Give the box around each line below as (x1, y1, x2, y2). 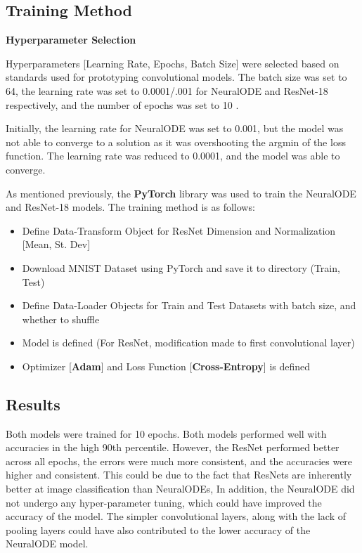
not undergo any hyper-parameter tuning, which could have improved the (6, 495, 322, 509)
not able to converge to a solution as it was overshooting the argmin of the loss (6, 134, 346, 149)
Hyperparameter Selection (6, 32, 136, 47)
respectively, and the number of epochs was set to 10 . (6, 97, 239, 112)
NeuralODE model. (6, 536, 89, 551)
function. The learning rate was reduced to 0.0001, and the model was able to (6, 148, 340, 163)
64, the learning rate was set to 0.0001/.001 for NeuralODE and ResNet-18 (6, 83, 328, 98)
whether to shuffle (22, 311, 100, 326)
